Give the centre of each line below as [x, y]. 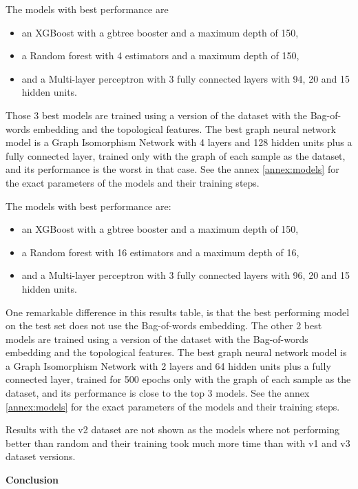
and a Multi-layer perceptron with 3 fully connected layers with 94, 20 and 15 [186, 78]
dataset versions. [41, 456]
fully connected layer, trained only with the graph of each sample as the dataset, [176, 155]
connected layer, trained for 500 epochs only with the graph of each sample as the [178, 379]
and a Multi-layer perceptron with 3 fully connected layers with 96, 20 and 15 [186, 275]
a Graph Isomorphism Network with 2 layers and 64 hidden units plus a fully [168, 365]
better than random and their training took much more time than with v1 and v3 [178, 443]
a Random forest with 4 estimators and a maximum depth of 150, [160, 55]
